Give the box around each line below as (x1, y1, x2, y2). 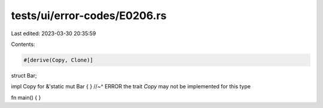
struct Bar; (11, 72, 37, 79)
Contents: (11, 41, 35, 48)
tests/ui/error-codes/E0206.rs (11, 9, 167, 22)
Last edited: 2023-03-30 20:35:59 (11, 30, 96, 37)
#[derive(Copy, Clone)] (23, 57, 94, 63)
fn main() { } (11, 94, 41, 101)
